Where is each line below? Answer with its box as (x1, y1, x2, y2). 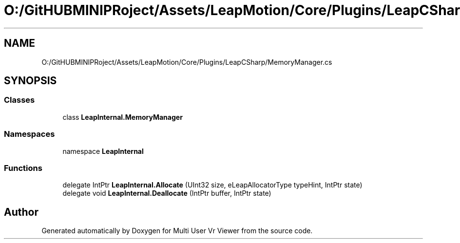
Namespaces (4, 129, 55, 139)
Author (4, 206, 38, 218)
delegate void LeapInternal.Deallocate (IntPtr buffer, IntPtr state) (62, 189, 271, 198)
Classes (4, 95, 35, 105)
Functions (4, 163, 42, 173)
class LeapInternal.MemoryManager (62, 112, 183, 121)
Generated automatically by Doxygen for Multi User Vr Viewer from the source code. (41, 226, 313, 235)
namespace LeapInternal (62, 147, 144, 155)
